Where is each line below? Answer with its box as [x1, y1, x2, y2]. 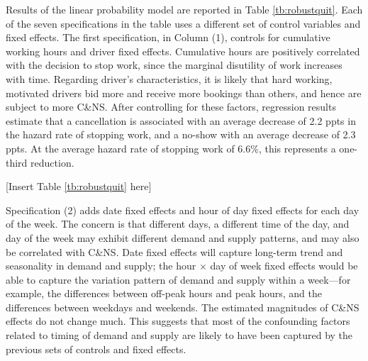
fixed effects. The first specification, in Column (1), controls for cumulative [6, 30, 330, 45]
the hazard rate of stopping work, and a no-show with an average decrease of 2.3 [6, 127, 356, 142]
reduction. [30, 155, 74, 170]
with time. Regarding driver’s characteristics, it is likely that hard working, [6, 71, 333, 86]
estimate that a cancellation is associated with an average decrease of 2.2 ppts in [6, 113, 356, 128]
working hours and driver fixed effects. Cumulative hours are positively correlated [6, 43, 360, 58]
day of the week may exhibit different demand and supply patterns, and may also [6, 230, 359, 245]
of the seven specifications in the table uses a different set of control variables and [6, 16, 361, 30]
